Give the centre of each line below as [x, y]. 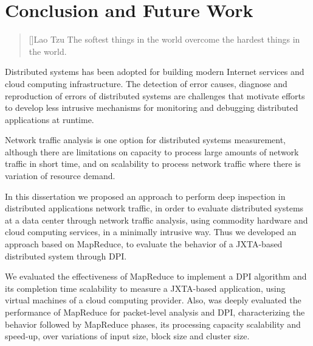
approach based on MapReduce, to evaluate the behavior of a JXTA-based [144, 244]
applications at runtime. [50, 119]
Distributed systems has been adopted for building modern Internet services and [155, 72]
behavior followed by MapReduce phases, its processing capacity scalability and [153, 324]
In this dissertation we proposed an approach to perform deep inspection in [145, 196]
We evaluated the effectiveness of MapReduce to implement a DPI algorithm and [156, 276]
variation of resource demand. [60, 176]
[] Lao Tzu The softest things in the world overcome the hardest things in [164, 39]
